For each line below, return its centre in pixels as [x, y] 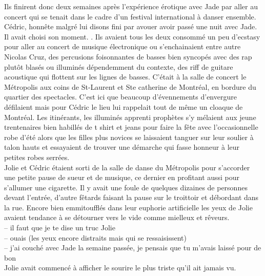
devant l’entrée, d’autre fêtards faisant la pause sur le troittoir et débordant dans [131, 197]
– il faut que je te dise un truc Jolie [60, 228]
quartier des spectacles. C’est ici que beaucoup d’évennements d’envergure [120, 97]
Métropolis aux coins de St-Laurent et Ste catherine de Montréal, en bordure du [130, 86]
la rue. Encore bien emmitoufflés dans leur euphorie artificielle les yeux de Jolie [128, 207]
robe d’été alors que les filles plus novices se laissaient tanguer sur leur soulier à [129, 137]
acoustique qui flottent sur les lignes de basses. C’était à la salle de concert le [125, 77]
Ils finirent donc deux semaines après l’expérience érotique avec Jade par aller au [131, 6]
